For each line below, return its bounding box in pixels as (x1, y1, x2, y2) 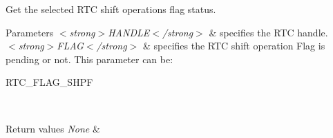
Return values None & (6, 121, 100, 135)
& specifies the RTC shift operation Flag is (142, 38, 325, 53)
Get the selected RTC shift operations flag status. (6, 2, 216, 16)
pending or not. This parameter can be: (6, 51, 173, 66)
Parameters (6, 25, 54, 39)
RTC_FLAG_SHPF (6, 75, 93, 89)
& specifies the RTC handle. (209, 25, 328, 39)
